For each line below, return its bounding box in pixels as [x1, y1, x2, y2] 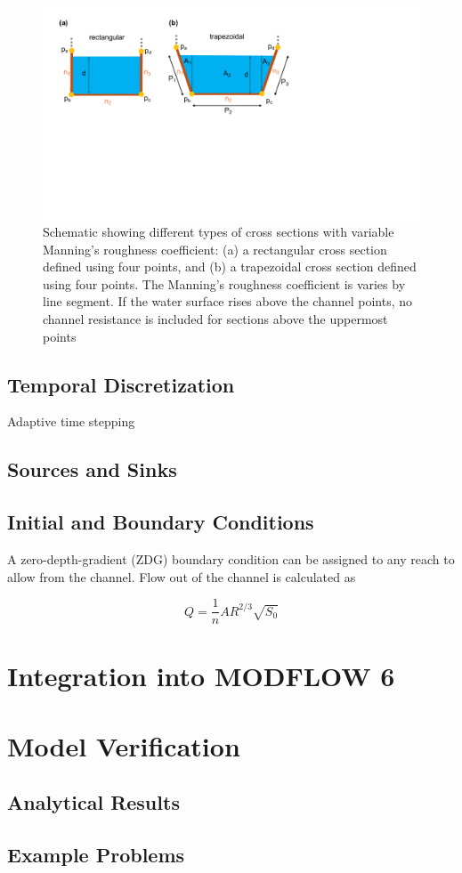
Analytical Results [7, 788, 180, 816]
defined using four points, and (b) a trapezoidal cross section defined [43, 257, 417, 276]
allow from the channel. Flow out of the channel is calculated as [7, 567, 356, 586]
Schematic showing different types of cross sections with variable [43, 222, 394, 241]
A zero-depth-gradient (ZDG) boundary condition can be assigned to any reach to [7, 550, 455, 569]
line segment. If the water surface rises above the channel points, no [43, 292, 413, 311]
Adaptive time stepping [7, 412, 135, 431]
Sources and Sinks [7, 456, 177, 483]
